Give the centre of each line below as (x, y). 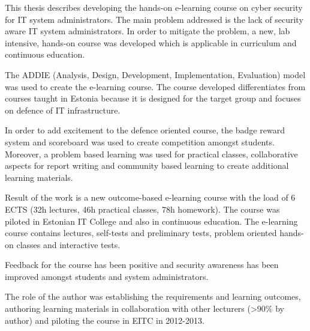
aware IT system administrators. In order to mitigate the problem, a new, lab (148, 31)
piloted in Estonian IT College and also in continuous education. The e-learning (151, 221)
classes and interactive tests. (68, 244)
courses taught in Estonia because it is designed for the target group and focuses (153, 98)
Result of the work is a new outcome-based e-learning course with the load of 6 (150, 197)
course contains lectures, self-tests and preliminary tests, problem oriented (141, 233)
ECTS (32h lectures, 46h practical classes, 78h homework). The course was (142, 209)
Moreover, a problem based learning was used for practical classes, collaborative (151, 153)
